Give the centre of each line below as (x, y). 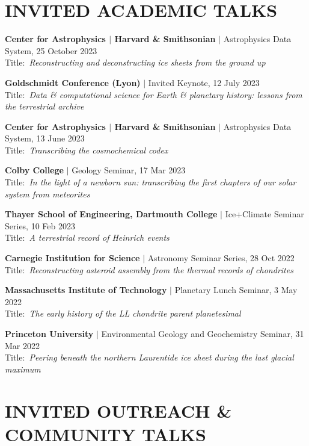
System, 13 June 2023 (45, 138)
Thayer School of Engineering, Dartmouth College (111, 214)
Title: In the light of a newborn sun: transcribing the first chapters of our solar (151, 182)
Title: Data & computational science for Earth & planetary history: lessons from (154, 94)
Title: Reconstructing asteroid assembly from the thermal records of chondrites (149, 269)
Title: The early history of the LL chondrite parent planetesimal (123, 313)
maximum (23, 369)
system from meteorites (47, 194)
